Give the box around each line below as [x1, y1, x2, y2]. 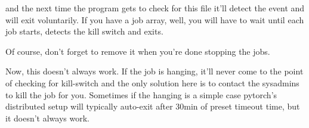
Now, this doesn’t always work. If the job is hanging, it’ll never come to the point [5, 65, 304, 77]
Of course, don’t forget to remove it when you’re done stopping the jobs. [5, 45, 270, 57]
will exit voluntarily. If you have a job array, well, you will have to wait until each [5, 13, 304, 26]
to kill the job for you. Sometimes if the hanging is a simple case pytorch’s [5, 88, 277, 101]
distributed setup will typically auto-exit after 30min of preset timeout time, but [5, 100, 300, 113]
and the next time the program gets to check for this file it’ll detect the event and [5, 2, 305, 14]
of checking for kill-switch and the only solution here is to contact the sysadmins [5, 76, 299, 89]
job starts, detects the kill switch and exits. [5, 25, 163, 38]
